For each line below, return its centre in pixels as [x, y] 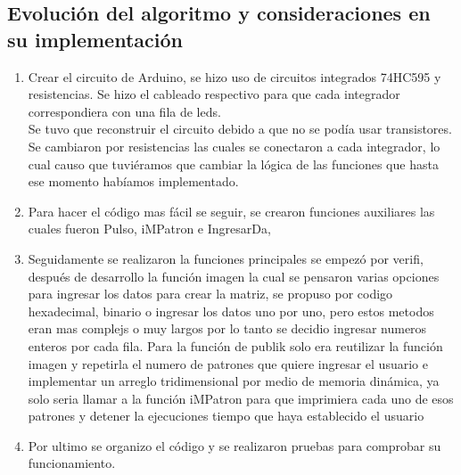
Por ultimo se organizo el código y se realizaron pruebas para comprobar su [235, 445]
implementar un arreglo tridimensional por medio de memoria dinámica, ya [234, 381]
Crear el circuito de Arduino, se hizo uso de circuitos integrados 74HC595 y [235, 76]
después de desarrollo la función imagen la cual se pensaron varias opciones [234, 276]
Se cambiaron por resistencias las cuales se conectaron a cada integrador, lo [234, 146]
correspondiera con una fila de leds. [124, 111]
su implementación [95, 39]
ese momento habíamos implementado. [133, 181]
